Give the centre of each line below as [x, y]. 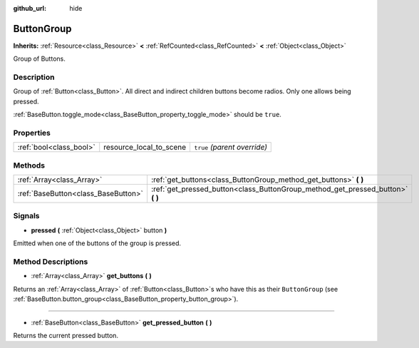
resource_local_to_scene [145, 148]
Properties [32, 133]
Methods [29, 165]
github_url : [30, 8]
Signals [26, 216]
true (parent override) [231, 148]
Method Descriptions [51, 262]
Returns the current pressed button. [66, 335]
